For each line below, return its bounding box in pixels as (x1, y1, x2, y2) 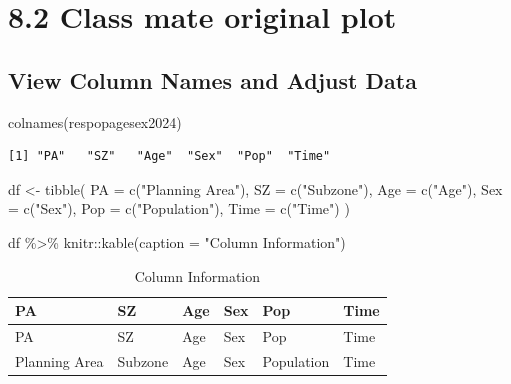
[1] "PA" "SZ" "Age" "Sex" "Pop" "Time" (8, 149, 331, 164)
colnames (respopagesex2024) (8, 111, 182, 132)
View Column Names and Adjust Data (8, 64, 417, 95)
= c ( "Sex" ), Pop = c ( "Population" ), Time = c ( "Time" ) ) (8, 198, 350, 219)
